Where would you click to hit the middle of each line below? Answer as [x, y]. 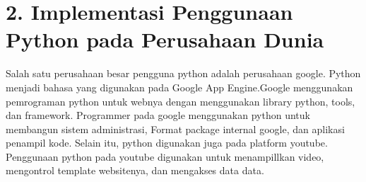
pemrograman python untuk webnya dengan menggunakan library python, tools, [181, 101]
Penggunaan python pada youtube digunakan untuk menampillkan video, [165, 156]
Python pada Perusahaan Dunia [165, 39]
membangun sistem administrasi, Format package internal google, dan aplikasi [175, 129]
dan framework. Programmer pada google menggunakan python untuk [158, 115]
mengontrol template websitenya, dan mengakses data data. [135, 170]
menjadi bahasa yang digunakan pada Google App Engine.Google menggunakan [179, 87]
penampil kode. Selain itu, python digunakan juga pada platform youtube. [167, 143]
